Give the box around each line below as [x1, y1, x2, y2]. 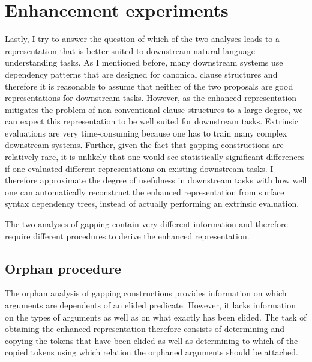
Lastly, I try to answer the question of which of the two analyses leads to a [5, 32, 280, 45]
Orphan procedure [5, 259, 121, 277]
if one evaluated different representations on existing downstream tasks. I [5, 162, 274, 174]
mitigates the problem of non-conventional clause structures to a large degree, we [5, 103, 303, 115]
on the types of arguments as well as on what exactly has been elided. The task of [5, 310, 307, 323]
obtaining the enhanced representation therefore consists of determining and [5, 322, 285, 335]
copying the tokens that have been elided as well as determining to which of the [5, 334, 298, 346]
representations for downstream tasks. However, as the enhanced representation [5, 91, 297, 104]
